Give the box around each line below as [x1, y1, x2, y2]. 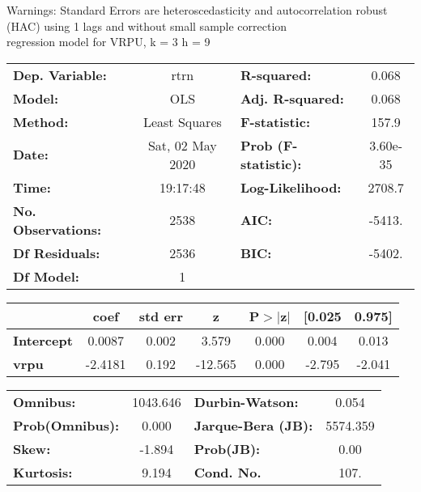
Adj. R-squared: [240, 88, 344, 108]
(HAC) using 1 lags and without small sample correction [6, 17, 287, 34]
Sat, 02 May [147, 135, 217, 155]
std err [138, 306, 183, 325]
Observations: [13, 219, 102, 239]
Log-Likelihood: [240, 177, 342, 197]
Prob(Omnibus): [13, 415, 120, 435]
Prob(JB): [193, 439, 261, 458]
